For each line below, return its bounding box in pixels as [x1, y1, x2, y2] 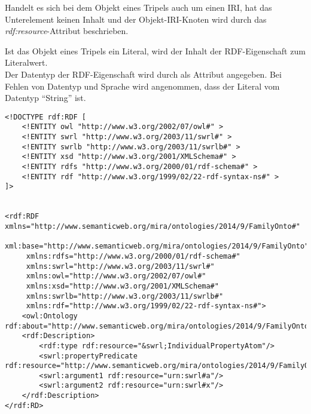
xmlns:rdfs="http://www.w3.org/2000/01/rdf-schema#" [26, 252, 240, 260]
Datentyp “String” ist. [5, 91, 86, 104]
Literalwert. [5, 56, 48, 69]
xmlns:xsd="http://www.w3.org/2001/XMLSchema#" [26, 281, 219, 290]
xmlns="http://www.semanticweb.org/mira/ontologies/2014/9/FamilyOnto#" [5, 222, 300, 231]
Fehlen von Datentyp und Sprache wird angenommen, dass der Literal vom [5, 79, 280, 92]
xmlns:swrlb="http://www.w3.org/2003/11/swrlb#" [26, 292, 224, 300]
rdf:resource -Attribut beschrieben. [5, 24, 129, 37]
